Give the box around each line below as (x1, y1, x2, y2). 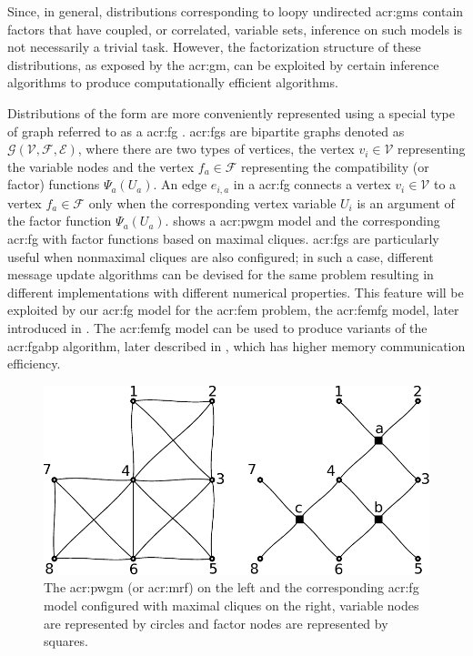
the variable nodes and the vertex (7, 156, 195, 176)
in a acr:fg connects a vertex (233, 175, 391, 194)
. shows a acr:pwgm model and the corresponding (165, 211, 440, 230)
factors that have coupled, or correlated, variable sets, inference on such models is (7, 19, 462, 38)
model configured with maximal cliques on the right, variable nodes (44, 596, 419, 615)
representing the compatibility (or (241, 156, 429, 176)
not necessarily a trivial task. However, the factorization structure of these (7, 37, 421, 56)
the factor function (7, 211, 112, 230)
